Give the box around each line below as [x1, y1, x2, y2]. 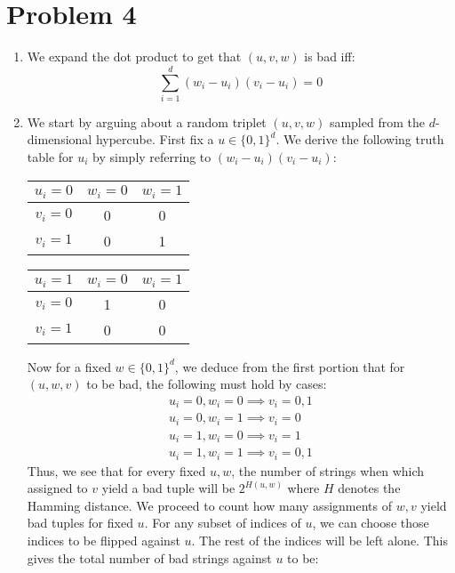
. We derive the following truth [275, 130, 444, 149]
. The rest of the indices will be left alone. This [191, 531, 448, 549]
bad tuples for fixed [27, 513, 133, 532]
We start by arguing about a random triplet [27, 112, 267, 131]
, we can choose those [312, 513, 429, 532]
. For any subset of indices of [144, 513, 301, 532]
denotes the [338, 479, 401, 497]
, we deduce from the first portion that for [174, 357, 405, 375]
